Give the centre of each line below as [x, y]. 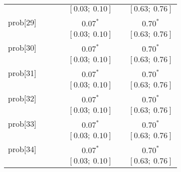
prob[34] [22, 149]
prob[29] [22, 22]
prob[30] [22, 47]
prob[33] [22, 124]
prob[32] [22, 98]
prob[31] [22, 73]
